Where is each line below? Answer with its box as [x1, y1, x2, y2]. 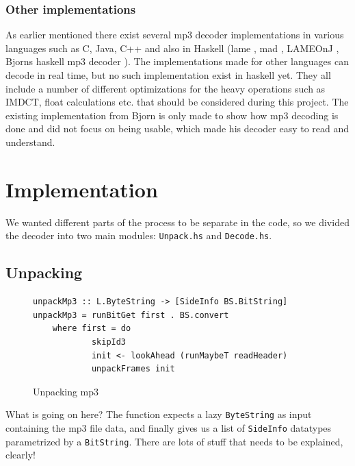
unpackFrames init [91, 364, 175, 374]
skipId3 [91, 336, 127, 347]
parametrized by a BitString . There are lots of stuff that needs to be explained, [5, 434, 343, 448]
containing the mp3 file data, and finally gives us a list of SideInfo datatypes [5, 420, 332, 434]
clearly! [5, 447, 36, 462]
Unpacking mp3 [33, 384, 99, 398]
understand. [5, 134, 55, 149]
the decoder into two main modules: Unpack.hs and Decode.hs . [5, 228, 272, 243]
